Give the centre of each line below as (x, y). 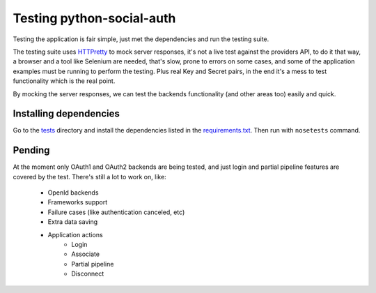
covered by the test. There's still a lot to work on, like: (89, 176)
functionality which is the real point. (64, 81)
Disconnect (88, 274)
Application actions (76, 234)
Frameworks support (78, 202)
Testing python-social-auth (94, 18)
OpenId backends (73, 193)
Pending (31, 150)
